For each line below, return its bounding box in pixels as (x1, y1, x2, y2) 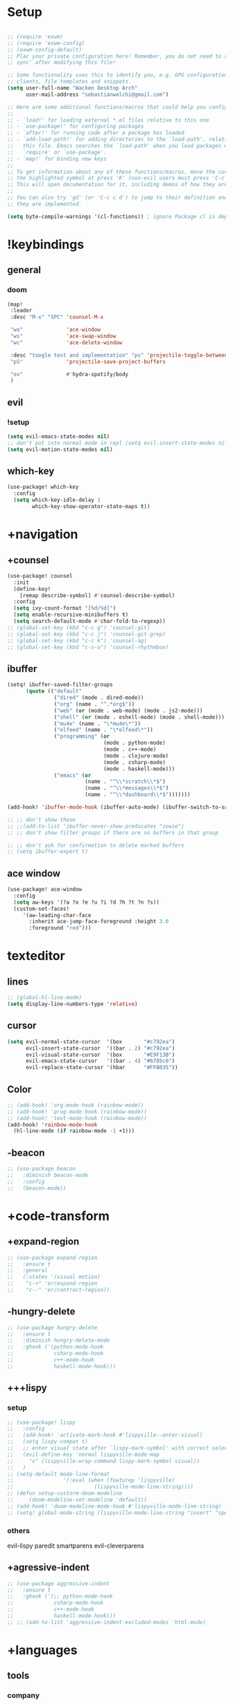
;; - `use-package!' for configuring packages (7, 123, 144, 130)
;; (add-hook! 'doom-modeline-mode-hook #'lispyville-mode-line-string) (7, 1502, 222, 1509)
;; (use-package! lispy (7, 1419, 76, 1426)
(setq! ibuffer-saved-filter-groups (7, 681, 113, 688)
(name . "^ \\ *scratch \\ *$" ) (84, 778, 166, 786)
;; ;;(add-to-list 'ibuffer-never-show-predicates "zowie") (7, 822, 185, 829)
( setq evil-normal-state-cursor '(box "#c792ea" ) (7, 1038, 175, 1045)
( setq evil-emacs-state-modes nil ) (7, 433, 110, 440)
